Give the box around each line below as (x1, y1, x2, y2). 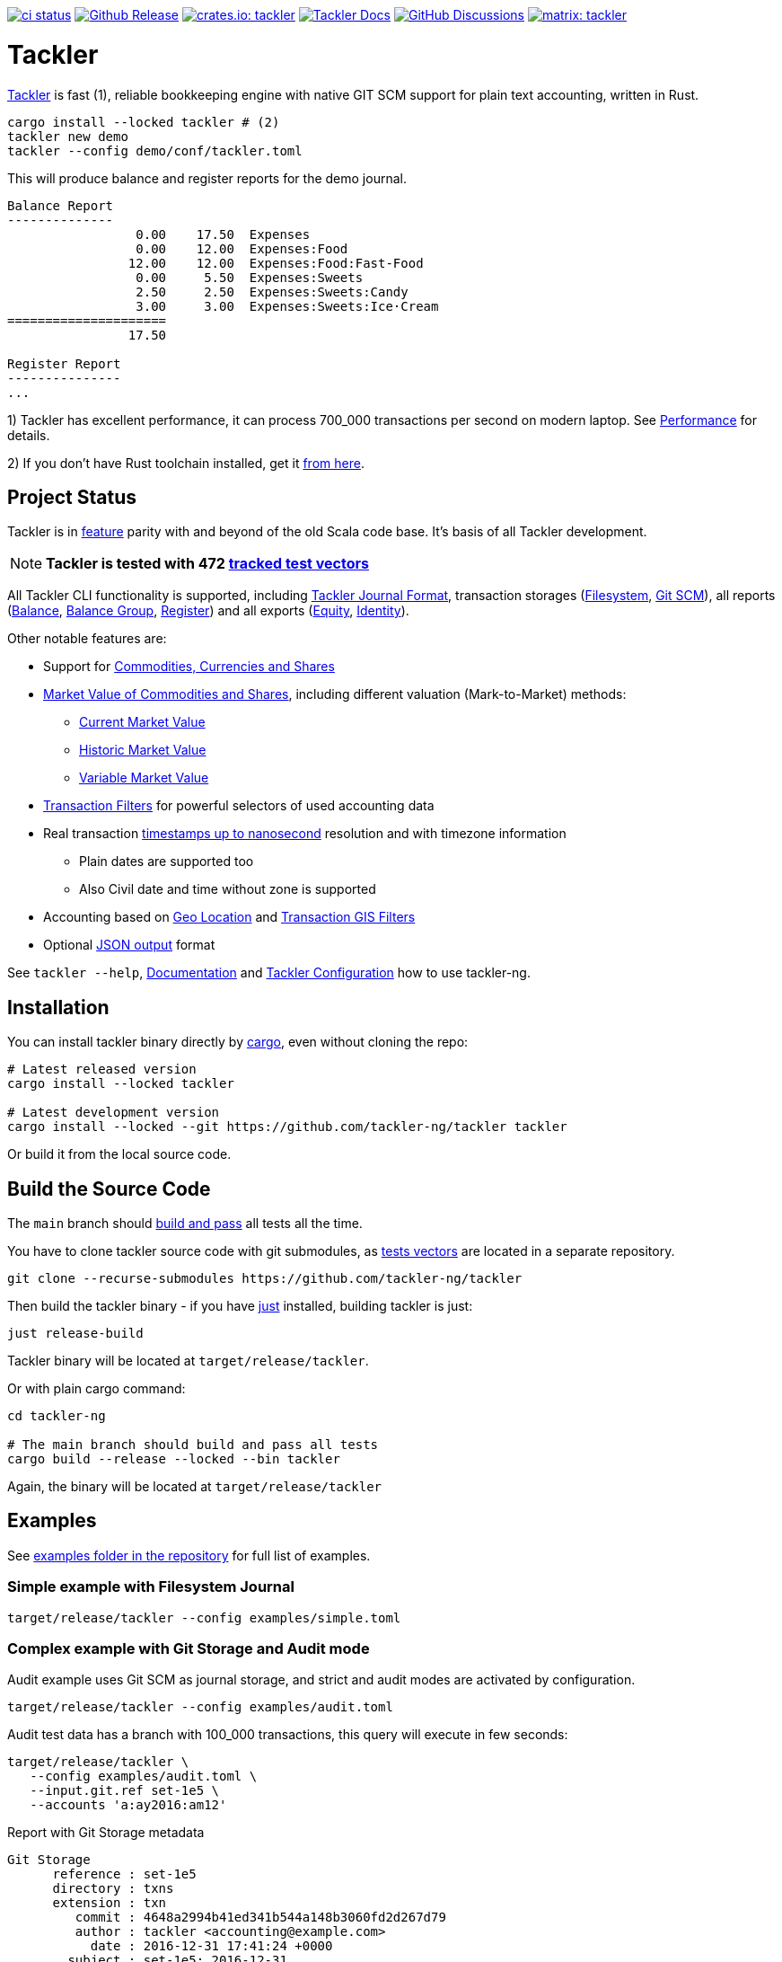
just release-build (7, 1326, 144, 1341)
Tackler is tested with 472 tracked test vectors (46, 554, 369, 573)
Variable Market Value (79, 770, 209, 786)
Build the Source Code (7, 1177, 211, 1200)
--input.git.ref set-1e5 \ (30, 1783, 220, 1798)
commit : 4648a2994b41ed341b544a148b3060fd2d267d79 (75, 1910, 446, 1925)
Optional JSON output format (43, 937, 215, 953)
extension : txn (52, 1896, 167, 1911)
